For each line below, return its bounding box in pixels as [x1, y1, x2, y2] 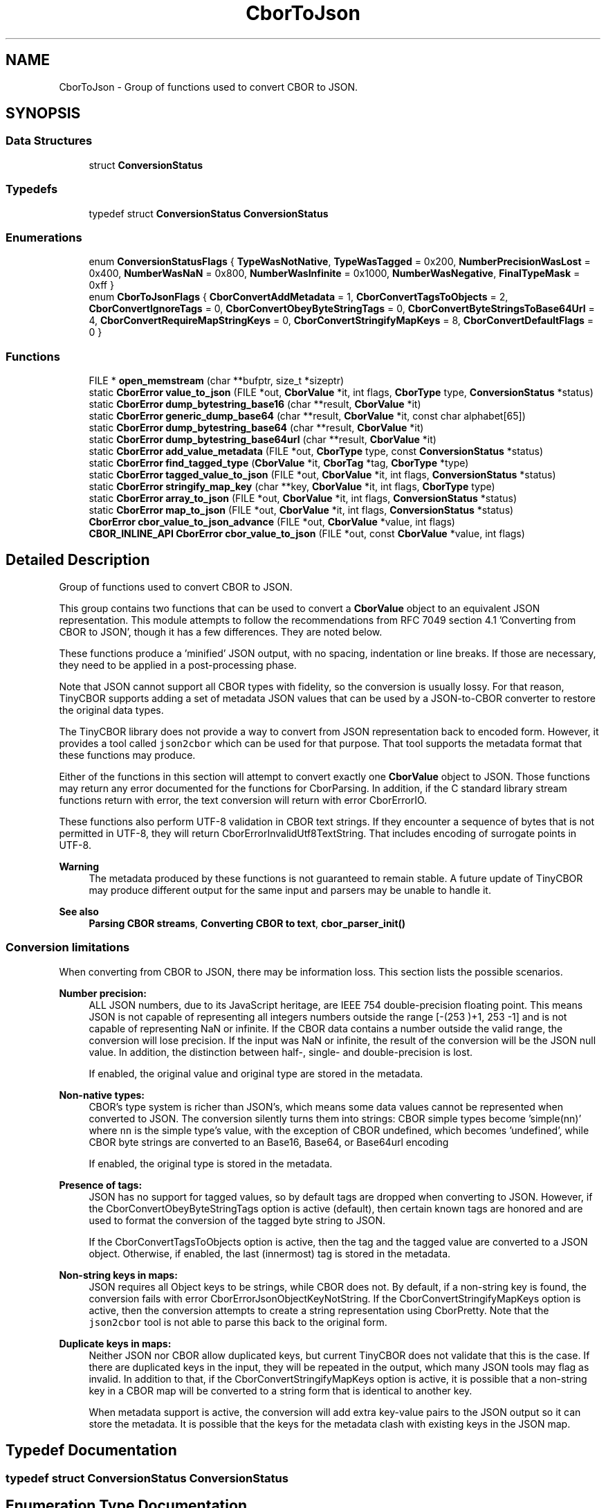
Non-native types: [59, 1088, 145, 1101]
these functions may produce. [59, 748, 196, 761]
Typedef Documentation [6, 1442, 177, 1460]
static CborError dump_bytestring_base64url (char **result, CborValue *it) [89, 433, 437, 446]
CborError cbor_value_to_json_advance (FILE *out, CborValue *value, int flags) [89, 516, 455, 528]
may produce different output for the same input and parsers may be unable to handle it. [89, 883, 491, 896]
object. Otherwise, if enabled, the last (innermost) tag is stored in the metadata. [89, 1247, 451, 1259]
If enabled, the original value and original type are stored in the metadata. [89, 1067, 423, 1079]
